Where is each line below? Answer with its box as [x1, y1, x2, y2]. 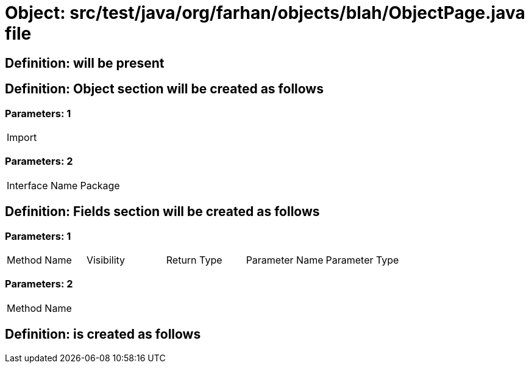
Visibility [86, 253, 126, 266]
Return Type [166, 253, 222, 266]
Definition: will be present [5, 55, 165, 71]
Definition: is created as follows [5, 327, 201, 342]
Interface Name [7, 179, 78, 192]
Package [80, 179, 120, 192]
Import [7, 131, 37, 143]
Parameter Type [325, 253, 399, 266]
